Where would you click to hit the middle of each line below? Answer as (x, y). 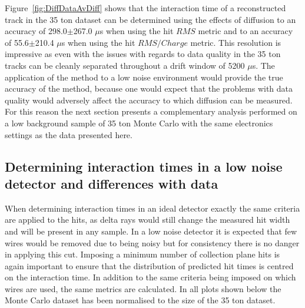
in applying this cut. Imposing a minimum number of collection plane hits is (142, 254)
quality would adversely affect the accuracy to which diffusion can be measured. (149, 100)
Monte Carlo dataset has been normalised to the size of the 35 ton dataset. (140, 300)
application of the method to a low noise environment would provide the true (144, 77)
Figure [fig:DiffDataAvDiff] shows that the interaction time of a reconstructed (145, 8)
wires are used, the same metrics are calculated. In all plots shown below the (143, 288)
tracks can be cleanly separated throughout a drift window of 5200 (125, 65)
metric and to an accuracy (246, 31)
